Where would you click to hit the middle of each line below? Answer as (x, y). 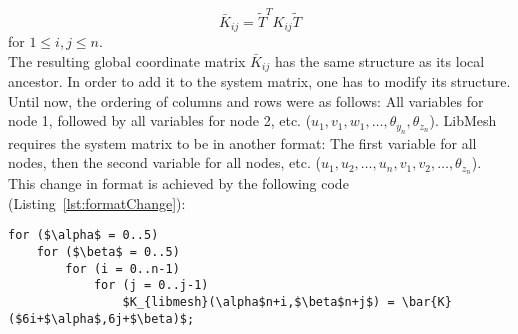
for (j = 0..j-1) (151, 285)
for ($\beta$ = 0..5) (108, 252)
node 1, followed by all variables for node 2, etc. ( (160, 120)
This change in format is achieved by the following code (178, 183)
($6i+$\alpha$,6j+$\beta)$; (101, 318)
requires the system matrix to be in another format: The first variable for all (242, 142)
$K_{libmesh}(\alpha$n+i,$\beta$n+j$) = (258, 302)
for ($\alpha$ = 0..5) (83, 235)
